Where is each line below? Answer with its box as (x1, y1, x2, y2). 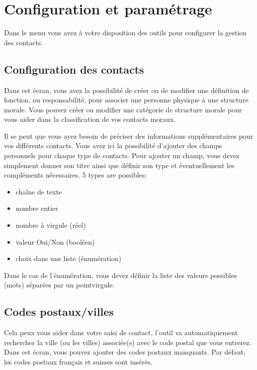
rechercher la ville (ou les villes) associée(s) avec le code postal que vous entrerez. (4, 337, 252, 347)
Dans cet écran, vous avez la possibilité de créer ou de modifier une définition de (4, 85, 249, 95)
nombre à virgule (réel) (15, 220, 86, 230)
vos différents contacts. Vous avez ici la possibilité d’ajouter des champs (4, 140, 222, 151)
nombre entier (15, 203, 58, 213)
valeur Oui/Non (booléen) (15, 236, 95, 247)
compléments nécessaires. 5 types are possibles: (4, 170, 147, 180)
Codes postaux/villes (4, 304, 114, 319)
